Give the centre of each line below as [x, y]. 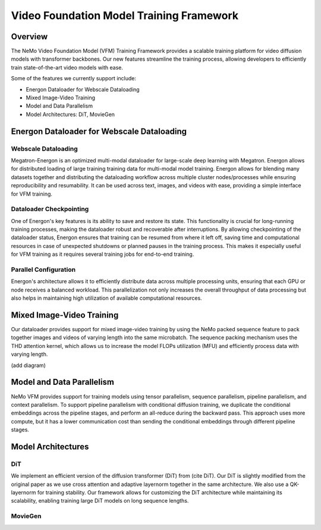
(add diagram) [28, 365]
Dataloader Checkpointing [50, 209]
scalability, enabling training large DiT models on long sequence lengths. [100, 501]
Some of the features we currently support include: [74, 79]
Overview [29, 37]
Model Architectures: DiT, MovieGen [70, 114]
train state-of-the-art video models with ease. [67, 67]
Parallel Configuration [43, 269]
